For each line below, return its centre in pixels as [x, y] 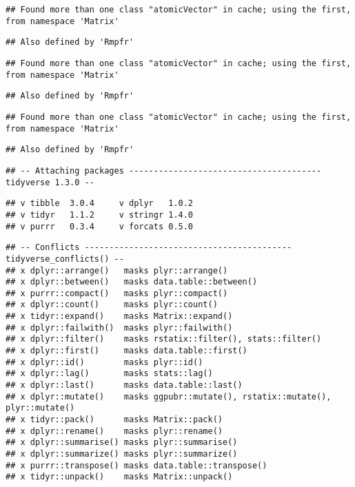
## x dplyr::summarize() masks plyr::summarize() [122, 454]
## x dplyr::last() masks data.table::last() [124, 385]
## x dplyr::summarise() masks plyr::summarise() [122, 443]
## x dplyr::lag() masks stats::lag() [109, 374]
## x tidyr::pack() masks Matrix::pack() [114, 420]
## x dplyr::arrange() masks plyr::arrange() [117, 270]
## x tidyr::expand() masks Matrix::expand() [119, 317]
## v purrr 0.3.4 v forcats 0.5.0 [100, 226]
